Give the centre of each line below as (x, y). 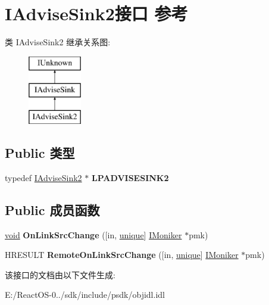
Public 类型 (40, 153)
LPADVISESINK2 (130, 177)
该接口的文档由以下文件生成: (60, 274)
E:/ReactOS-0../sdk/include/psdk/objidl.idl (85, 295)
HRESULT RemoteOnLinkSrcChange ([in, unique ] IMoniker (122, 255)
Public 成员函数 (52, 209)
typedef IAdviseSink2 (43, 177)
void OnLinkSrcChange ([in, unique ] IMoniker (93, 234)
